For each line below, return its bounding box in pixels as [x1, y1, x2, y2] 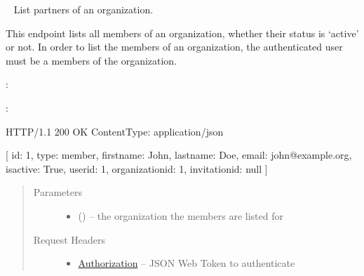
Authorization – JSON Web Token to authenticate [78, 256, 295, 270]
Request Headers [33, 232, 106, 247]
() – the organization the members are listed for [78, 208, 283, 223]
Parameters [33, 185, 82, 199]
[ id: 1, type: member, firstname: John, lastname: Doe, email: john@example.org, [6, 147, 352, 162]
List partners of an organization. [13, 2, 154, 16]
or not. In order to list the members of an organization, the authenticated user [6, 39, 343, 54]
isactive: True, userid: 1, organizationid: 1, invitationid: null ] [6, 161, 268, 176]
